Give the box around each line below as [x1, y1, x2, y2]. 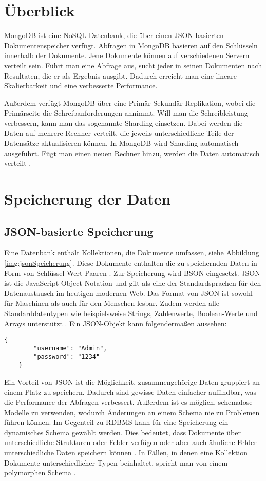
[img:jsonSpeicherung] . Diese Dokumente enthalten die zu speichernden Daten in [4, 257, 257, 268]
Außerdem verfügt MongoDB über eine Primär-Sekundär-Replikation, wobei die [4, 97, 256, 108]
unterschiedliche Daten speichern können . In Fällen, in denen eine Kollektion [4, 447, 248, 457]
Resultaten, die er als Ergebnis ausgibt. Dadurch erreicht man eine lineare [4, 70, 237, 81]
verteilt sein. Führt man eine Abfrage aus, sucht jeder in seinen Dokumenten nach [4, 60, 262, 70]
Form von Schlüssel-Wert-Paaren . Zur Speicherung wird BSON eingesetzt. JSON [4, 267, 260, 278]
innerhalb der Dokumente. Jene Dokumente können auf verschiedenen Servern [4, 50, 250, 61]
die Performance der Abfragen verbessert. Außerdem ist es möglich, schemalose [4, 396, 253, 407]
